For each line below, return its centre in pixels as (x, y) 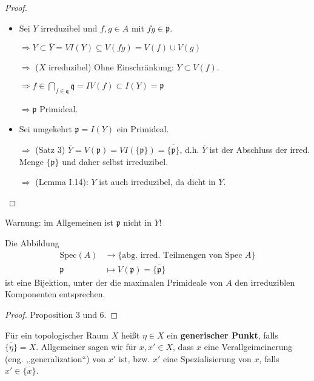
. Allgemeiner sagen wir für (86, 347)
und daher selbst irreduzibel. (115, 161)
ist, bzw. (134, 358)
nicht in (138, 222)
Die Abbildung (32, 242)
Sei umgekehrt (45, 129)
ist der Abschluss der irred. (260, 149)
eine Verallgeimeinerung (248, 347)
